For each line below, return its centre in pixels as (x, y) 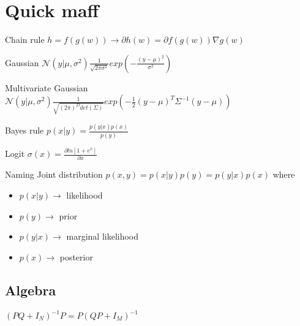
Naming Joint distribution (54, 174)
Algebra (31, 290)
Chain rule (25, 40)
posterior (76, 256)
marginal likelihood (103, 236)
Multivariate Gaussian (47, 87)
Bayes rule (24, 130)
